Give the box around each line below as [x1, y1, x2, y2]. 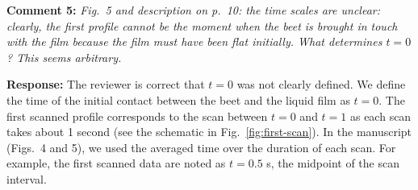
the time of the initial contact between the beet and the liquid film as [6, 91, 350, 108]
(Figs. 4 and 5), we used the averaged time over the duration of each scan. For [6, 138, 396, 155]
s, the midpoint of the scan [266, 155, 399, 171]
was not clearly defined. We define [236, 76, 406, 93]
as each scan [349, 107, 412, 124]
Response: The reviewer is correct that [6, 76, 205, 93]
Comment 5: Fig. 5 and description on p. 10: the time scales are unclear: [6, 2, 381, 18]
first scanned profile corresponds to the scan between [6, 107, 268, 124]
